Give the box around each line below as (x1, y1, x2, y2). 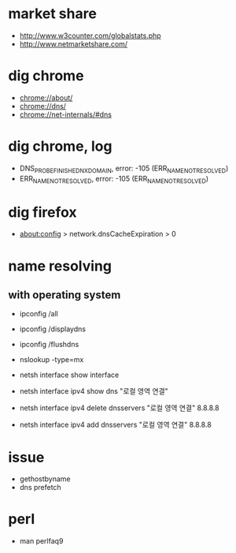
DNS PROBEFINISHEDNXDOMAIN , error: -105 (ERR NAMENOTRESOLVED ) (19, 163, 229, 174)
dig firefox (8, 203, 77, 221)
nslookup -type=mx (19, 355, 84, 364)
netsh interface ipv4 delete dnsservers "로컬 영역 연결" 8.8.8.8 (19, 403, 219, 413)
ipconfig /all (19, 309, 59, 319)
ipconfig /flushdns (19, 340, 79, 349)
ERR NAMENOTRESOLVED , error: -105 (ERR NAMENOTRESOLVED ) (19, 174, 209, 185)
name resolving (8, 257, 112, 275)
